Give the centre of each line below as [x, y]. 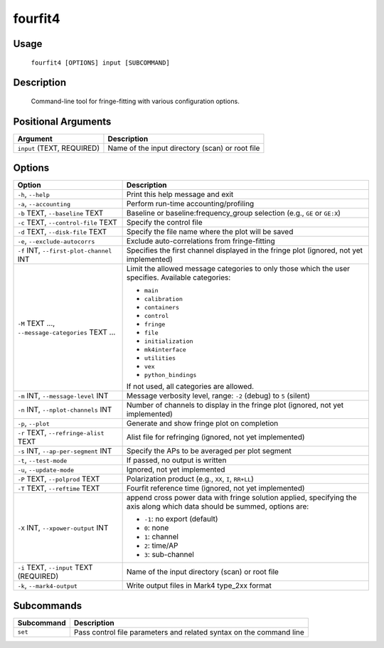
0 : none [156, 528]
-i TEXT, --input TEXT [55, 568]
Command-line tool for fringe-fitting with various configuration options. [135, 101]
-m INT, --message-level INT [63, 396]
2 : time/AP [161, 546]
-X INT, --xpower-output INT [63, 528]
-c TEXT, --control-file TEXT [67, 223]
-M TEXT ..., [36, 323]
